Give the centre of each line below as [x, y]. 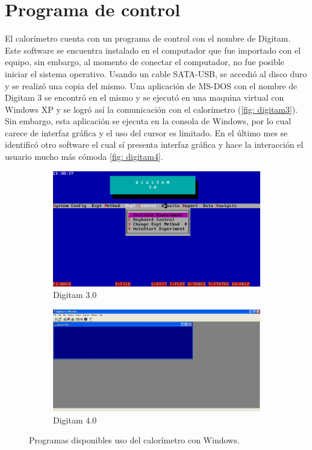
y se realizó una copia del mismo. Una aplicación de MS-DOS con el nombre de [151, 85]
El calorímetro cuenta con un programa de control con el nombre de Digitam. [148, 38]
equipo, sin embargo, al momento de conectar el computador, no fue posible [145, 62]
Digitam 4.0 [75, 420]
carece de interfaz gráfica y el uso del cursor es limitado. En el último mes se [146, 132]
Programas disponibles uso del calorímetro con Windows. [134, 440]
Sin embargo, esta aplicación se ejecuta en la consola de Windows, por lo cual [148, 121]
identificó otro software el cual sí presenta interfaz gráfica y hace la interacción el [154, 144]
